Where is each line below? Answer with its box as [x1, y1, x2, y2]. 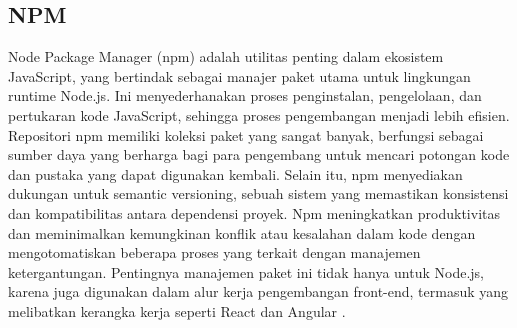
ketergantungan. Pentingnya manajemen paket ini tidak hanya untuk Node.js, [8, 261, 484, 282]
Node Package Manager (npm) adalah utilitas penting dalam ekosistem [8, 46, 444, 67]
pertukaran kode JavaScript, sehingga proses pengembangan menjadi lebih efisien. [8, 104, 510, 125]
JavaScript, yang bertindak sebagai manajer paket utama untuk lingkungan [8, 65, 471, 86]
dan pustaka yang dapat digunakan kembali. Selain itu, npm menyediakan [8, 163, 463, 184]
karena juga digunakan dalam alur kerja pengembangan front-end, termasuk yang [8, 281, 509, 302]
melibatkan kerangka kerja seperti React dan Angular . [8, 300, 346, 321]
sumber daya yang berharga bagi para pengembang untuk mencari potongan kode [8, 144, 510, 165]
